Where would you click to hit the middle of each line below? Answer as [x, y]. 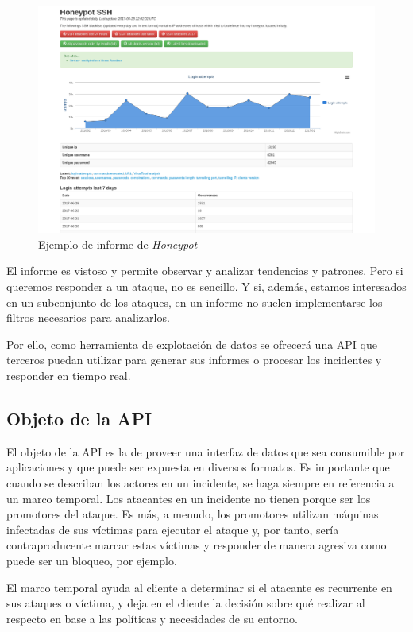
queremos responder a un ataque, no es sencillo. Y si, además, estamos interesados [206, 287]
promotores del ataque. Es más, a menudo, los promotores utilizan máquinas [193, 514]
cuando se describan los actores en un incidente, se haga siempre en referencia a [201, 483]
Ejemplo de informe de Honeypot [118, 244]
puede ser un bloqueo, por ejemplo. [92, 560]
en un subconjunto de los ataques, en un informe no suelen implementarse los [195, 302]
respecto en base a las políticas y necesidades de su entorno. [152, 618]
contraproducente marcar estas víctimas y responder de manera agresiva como [197, 545]
